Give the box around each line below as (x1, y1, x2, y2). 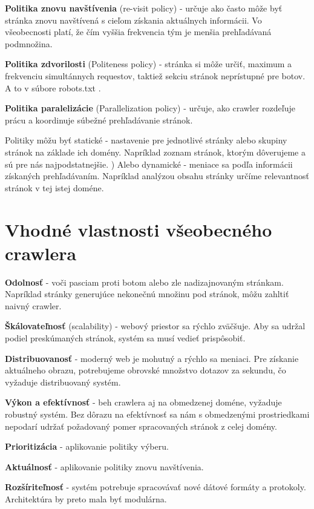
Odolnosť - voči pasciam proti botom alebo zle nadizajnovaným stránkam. (5, 275, 284, 288)
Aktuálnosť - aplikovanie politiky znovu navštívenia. (5, 460, 204, 473)
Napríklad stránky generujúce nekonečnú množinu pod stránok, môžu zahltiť (5, 287, 289, 300)
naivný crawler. (5, 299, 62, 312)
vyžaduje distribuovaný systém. (5, 375, 121, 388)
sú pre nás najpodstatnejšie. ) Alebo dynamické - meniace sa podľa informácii (5, 157, 293, 170)
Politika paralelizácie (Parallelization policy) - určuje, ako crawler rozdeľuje (5, 102, 296, 114)
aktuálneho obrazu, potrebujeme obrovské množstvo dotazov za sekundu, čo (5, 364, 286, 376)
